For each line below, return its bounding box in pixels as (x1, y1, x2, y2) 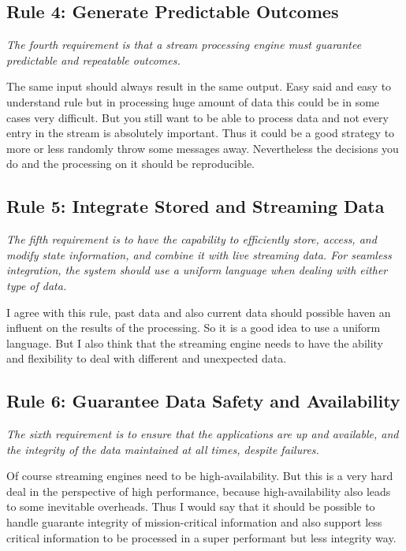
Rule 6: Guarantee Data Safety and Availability (6, 389, 400, 413)
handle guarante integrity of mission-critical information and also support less (6, 514, 382, 531)
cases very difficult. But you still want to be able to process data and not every (6, 109, 389, 125)
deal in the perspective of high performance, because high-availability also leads (6, 482, 391, 499)
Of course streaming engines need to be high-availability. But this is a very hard (6, 467, 393, 484)
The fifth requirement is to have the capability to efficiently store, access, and (6, 231, 377, 248)
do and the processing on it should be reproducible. (6, 155, 255, 172)
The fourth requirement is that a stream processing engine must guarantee (6, 36, 362, 53)
